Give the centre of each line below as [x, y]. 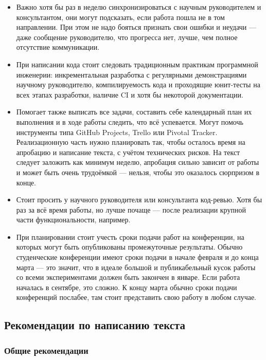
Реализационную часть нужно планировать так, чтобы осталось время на [131, 142]
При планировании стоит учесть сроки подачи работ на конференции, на [130, 236]
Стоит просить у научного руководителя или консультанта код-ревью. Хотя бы [139, 200]
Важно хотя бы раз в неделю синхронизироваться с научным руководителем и [139, 7]
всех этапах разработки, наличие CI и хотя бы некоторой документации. [130, 94]
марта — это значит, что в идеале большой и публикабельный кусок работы [136, 267]
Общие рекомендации [46, 350]
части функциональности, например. [73, 220]
